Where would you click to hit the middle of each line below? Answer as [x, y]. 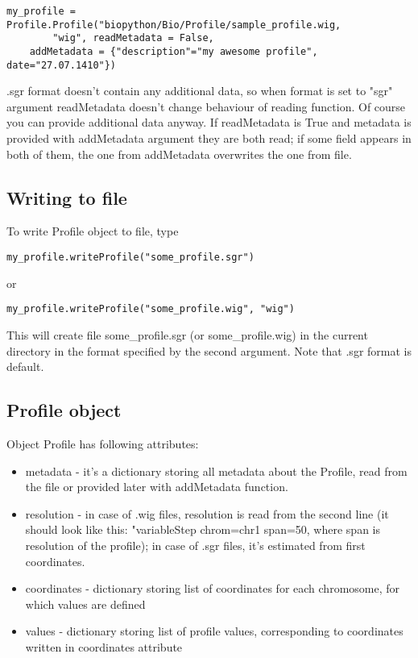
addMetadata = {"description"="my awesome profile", [174, 51]
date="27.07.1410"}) [62, 65]
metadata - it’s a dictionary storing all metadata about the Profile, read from [216, 471]
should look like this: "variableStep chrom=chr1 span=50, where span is [203, 529]
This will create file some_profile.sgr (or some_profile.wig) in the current [187, 334]
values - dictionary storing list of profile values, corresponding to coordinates [214, 631]
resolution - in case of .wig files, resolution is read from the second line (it [207, 513]
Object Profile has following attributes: [103, 443]
